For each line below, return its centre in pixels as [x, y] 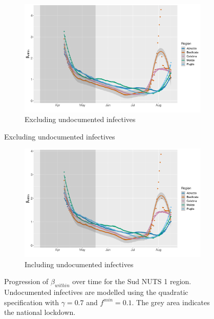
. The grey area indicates [171, 302]
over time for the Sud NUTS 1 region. [132, 281]
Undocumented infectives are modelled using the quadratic [96, 292]
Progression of [26, 281]
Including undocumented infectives [79, 264]
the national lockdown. [40, 312]
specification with [32, 302]
